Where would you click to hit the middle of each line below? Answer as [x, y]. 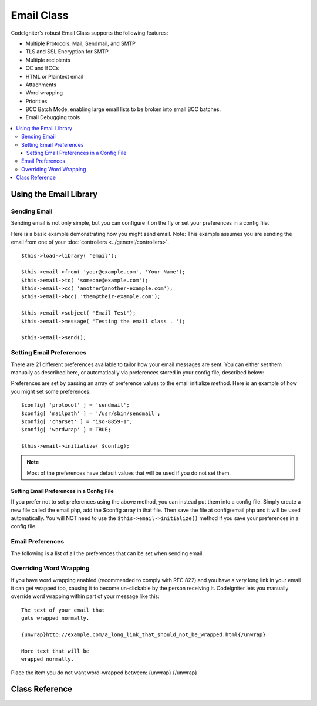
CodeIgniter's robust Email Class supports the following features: [90, 33]
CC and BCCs [42, 68]
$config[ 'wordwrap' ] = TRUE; [66, 430]
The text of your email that [63, 610]
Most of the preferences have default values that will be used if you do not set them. [129, 473]
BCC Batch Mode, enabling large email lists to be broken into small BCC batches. [123, 109]
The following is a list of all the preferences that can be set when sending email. [107, 553]
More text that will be [55, 651]
